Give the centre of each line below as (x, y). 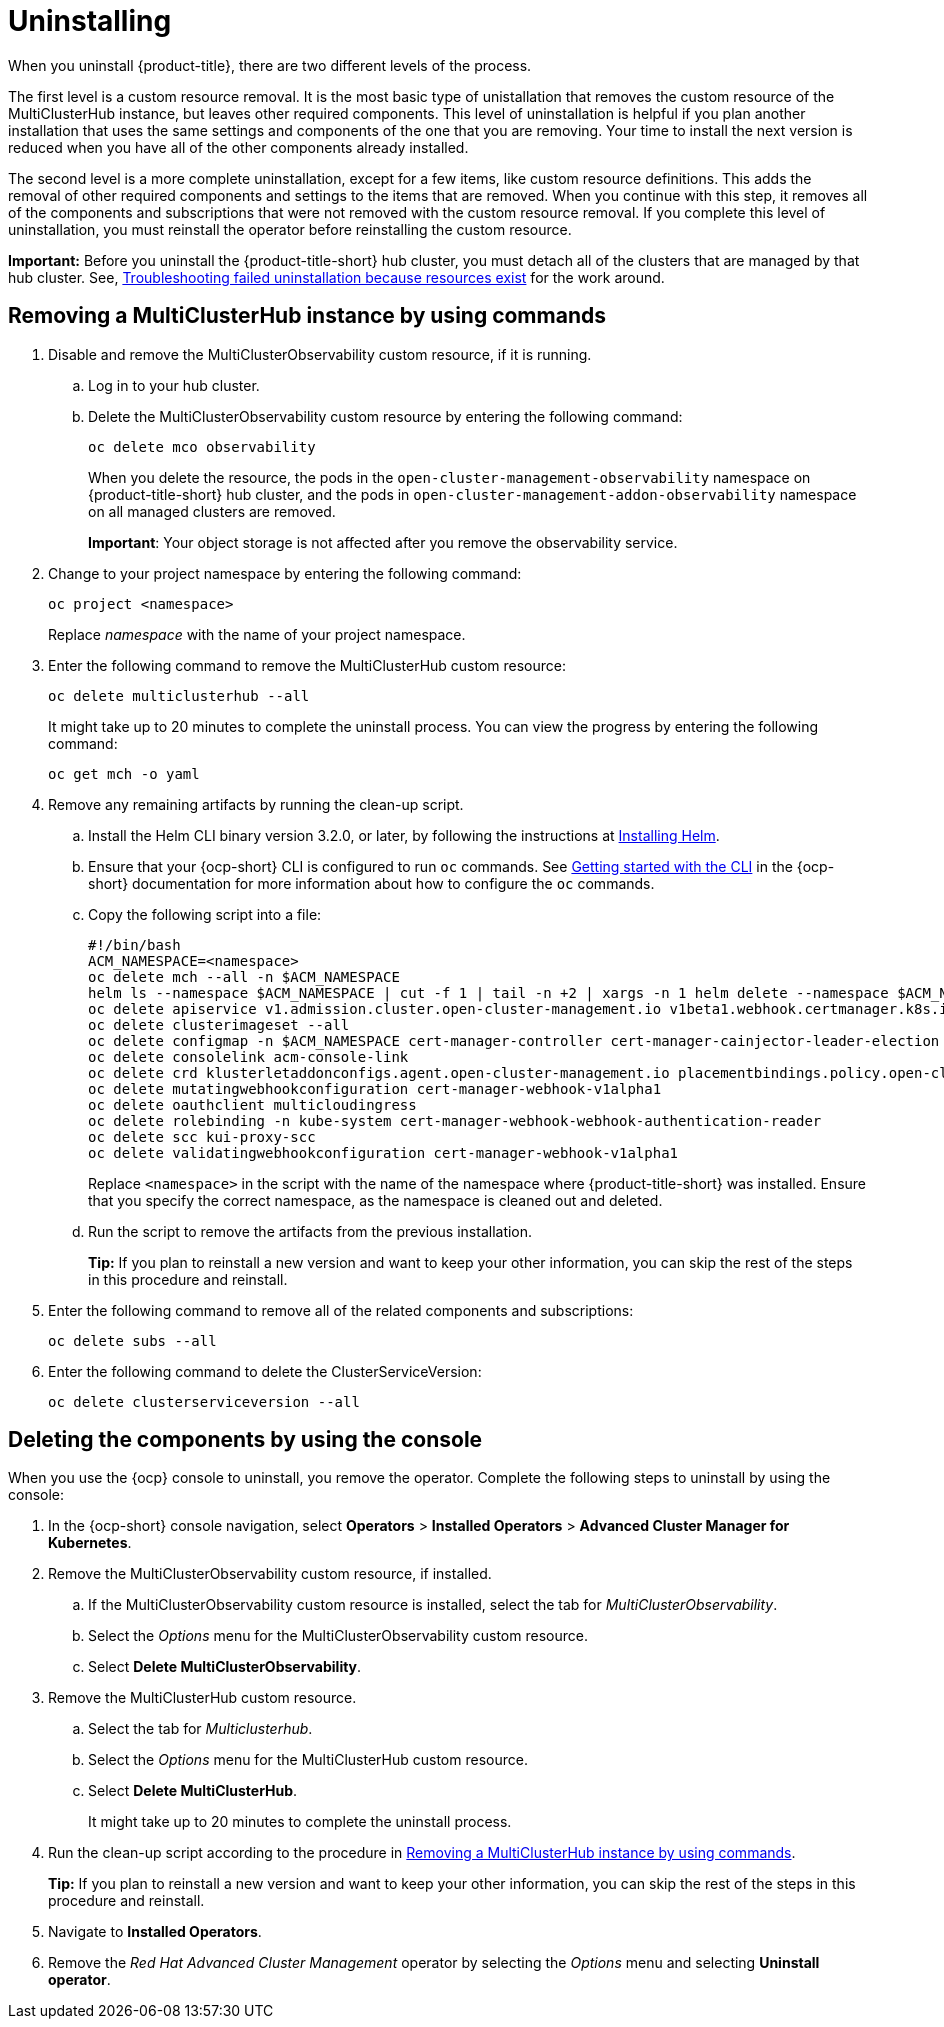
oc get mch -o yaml (124, 773)
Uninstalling (90, 21)
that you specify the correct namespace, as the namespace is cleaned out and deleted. (375, 1200)
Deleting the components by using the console (245, 1440)
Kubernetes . (90, 1543)
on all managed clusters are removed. (212, 511)
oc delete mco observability (202, 446)
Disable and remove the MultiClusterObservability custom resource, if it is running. (320, 354)
